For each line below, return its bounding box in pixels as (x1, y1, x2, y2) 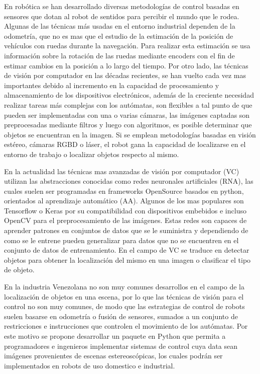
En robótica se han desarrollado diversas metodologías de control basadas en (4, 1, 239, 11)
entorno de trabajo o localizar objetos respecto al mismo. (4, 148, 179, 159)
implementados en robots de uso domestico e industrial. (4, 360, 175, 370)
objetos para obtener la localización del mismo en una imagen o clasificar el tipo (4, 254, 251, 265)
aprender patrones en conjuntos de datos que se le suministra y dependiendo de (4, 225, 248, 236)
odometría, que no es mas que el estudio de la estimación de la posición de (4, 30, 233, 41)
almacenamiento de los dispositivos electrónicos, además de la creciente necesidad (4, 90, 254, 100)
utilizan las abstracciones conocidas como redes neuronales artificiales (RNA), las (4, 176, 253, 186)
